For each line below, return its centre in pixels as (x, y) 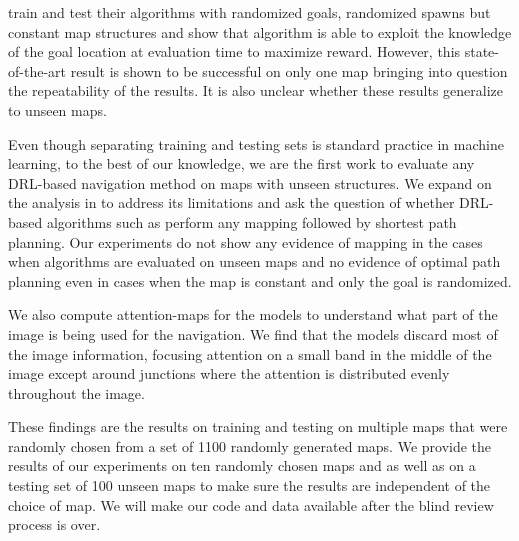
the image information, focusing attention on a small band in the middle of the (250, 353)
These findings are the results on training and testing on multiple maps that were (258, 426)
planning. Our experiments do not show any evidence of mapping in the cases (245, 241)
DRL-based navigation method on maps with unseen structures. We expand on (250, 182)
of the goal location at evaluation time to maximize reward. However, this (234, 51)
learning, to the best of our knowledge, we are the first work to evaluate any (241, 163)
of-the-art (37, 70)
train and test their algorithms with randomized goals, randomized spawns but (249, 12)
